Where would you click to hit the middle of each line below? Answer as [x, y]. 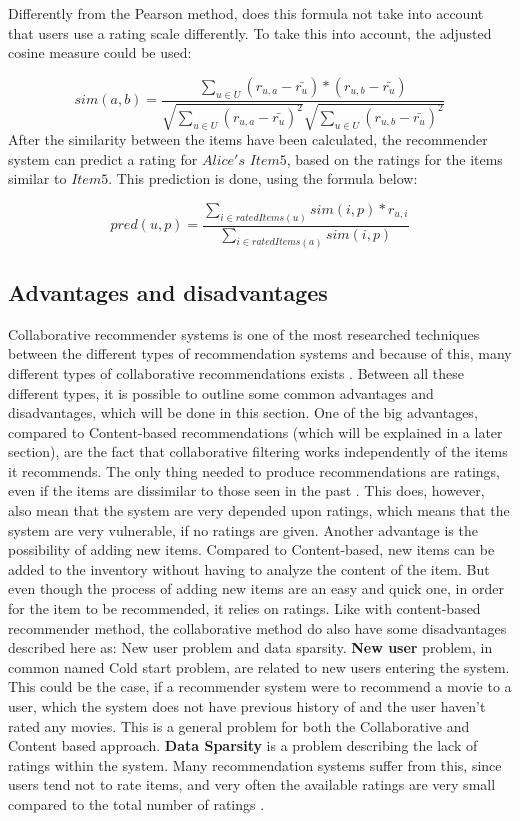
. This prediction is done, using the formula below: [263, 178]
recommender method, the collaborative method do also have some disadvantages [257, 627]
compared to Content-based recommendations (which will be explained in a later [255, 431]
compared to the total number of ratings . [136, 803]
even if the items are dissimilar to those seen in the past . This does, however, [246, 490]
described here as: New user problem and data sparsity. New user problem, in [250, 647]
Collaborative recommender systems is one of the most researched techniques [244, 333]
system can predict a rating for [103, 158]
